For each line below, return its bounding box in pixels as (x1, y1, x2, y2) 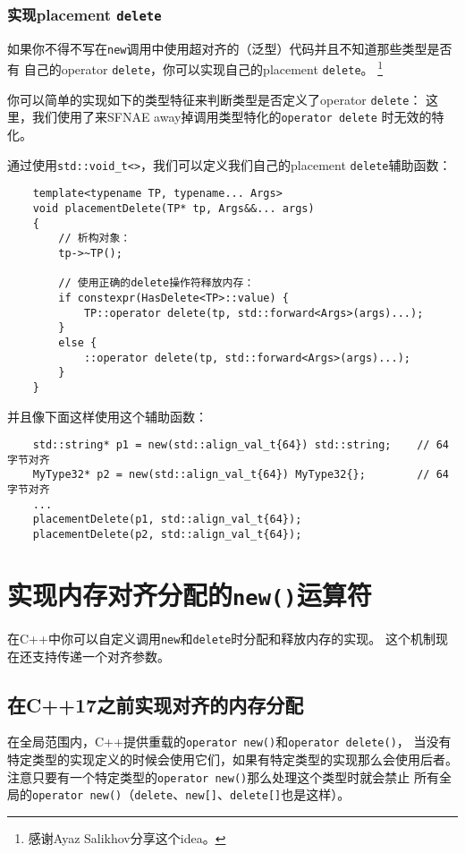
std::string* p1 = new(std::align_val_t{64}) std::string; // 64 (32, 439, 449, 452)
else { (58, 336, 97, 349)
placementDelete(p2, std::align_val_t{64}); (32, 528, 302, 542)
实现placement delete (7, 3, 162, 25)
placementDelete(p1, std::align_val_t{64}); (32, 513, 302, 526)
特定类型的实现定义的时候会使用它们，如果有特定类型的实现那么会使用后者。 (7, 750, 458, 769)
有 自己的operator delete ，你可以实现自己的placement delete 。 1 (7, 57, 384, 79)
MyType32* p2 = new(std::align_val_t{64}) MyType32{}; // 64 (32, 468, 449, 482)
